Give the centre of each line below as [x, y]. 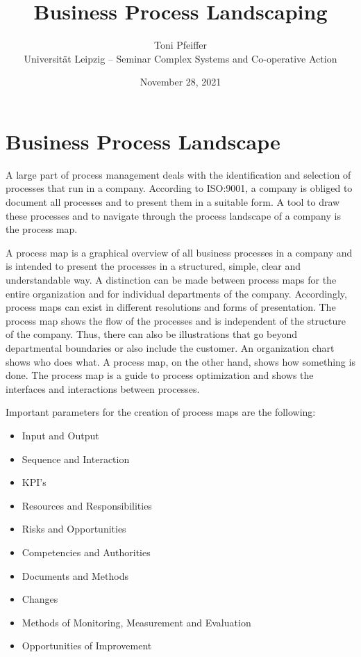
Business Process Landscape [143, 141]
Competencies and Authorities [86, 552]
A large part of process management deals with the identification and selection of [178, 174]
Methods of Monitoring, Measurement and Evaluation [136, 622]
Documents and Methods [75, 575]
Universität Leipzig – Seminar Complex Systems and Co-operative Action [180, 58]
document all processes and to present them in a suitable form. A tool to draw [173, 202]
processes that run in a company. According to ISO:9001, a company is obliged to [179, 188]
